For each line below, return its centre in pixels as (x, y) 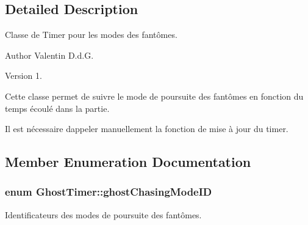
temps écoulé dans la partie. (57, 108)
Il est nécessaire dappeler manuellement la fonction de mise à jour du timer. (147, 129)
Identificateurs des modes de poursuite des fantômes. (103, 214)
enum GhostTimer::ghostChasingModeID (109, 192)
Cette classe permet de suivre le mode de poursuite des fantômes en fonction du (154, 96)
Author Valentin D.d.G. (49, 55)
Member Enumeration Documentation (128, 162)
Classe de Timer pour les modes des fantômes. (91, 35)
